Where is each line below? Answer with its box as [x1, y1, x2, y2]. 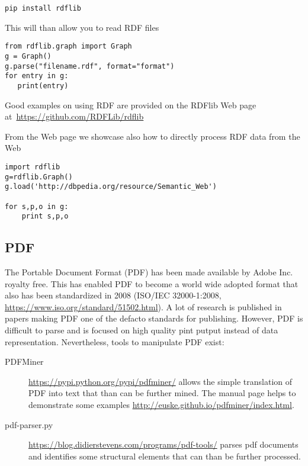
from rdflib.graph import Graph [5, 42, 132, 51]
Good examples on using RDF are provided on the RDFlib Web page [5, 98, 256, 111]
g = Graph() [5, 52, 52, 60]
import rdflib [5, 162, 60, 171]
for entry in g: [5, 72, 69, 81]
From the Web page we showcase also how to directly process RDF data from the [5, 130, 300, 142]
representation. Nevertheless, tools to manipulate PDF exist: [5, 335, 224, 348]
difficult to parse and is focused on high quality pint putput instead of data [5, 324, 278, 336]
